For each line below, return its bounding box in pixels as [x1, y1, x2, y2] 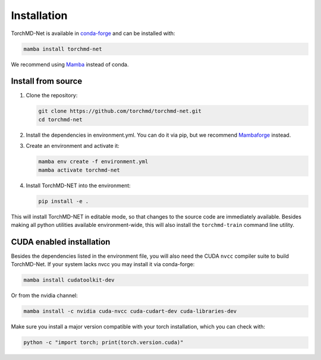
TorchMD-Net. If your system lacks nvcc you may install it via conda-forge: [11, 261, 195, 268]
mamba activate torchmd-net [38, 166, 120, 173]
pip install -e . [38, 198, 89, 204]
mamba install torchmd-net [23, 45, 102, 52]
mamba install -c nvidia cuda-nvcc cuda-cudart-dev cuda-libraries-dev [23, 308, 237, 315]
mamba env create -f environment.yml [38, 158, 149, 165]
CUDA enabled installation [11, 236, 111, 247]
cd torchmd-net [38, 116, 83, 123]
